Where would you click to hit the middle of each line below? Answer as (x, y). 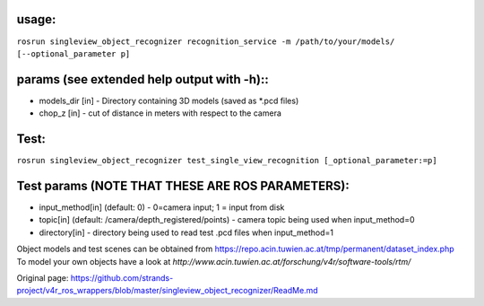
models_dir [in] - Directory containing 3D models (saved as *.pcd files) (169, 101)
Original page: (43, 277)
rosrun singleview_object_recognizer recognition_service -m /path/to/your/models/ (206, 41)
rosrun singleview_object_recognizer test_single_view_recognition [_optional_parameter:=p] (227, 161)
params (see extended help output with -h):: (143, 79)
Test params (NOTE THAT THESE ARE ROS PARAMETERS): (183, 185)
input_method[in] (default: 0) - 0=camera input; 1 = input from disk (162, 207)
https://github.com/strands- (122, 277)
